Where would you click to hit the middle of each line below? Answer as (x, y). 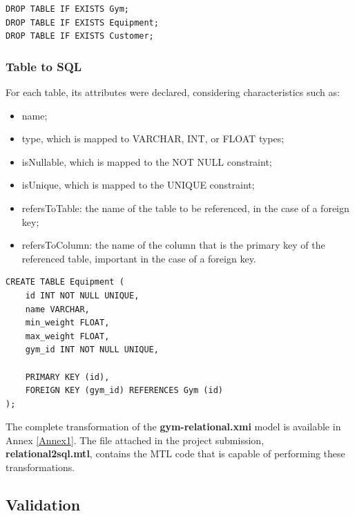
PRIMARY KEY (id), (67, 377)
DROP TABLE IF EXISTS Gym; (67, 9)
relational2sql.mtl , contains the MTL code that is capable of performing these (175, 453)
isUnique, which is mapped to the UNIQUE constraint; (138, 185)
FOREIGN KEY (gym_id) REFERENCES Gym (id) (124, 391)
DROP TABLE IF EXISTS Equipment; (82, 22)
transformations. (40, 467)
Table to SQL (44, 66)
